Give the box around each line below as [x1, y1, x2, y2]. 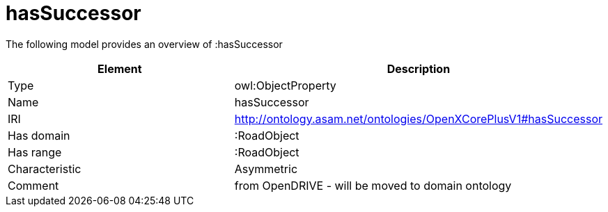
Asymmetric [234, 161, 298, 176]
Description [387, 61, 451, 76]
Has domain [8, 128, 70, 142]
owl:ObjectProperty [234, 78, 336, 92]
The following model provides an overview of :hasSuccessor [6, 38, 283, 50]
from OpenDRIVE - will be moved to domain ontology [234, 178, 512, 193]
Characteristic [8, 161, 81, 176]
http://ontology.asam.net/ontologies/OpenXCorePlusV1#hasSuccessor [234, 111, 602, 126]
